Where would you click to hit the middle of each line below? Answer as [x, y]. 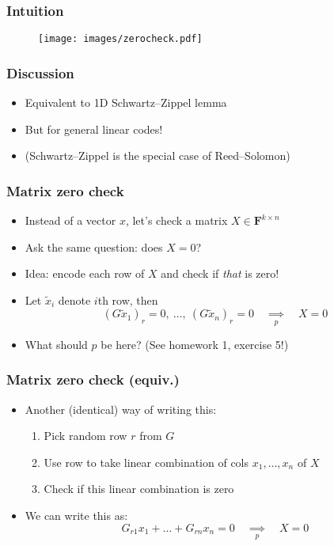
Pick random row [85, 436]
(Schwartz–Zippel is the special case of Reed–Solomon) [158, 155]
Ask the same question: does [94, 246]
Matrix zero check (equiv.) [93, 379]
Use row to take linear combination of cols [146, 462]
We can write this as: [76, 516]
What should [56, 344]
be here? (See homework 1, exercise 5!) [195, 344]
